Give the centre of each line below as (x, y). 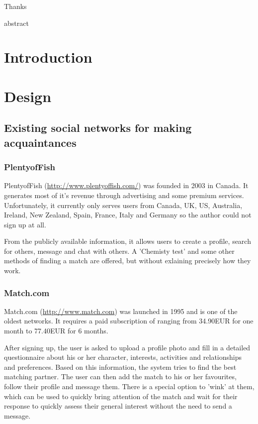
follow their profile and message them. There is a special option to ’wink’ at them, (129, 386)
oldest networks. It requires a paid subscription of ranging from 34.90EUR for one (129, 321)
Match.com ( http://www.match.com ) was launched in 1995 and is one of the (121, 311)
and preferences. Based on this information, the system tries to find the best (120, 367)
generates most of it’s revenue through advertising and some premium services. (124, 195)
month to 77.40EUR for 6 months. (56, 331)
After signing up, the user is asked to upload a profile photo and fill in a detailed (127, 347)
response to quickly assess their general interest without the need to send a (118, 406)
